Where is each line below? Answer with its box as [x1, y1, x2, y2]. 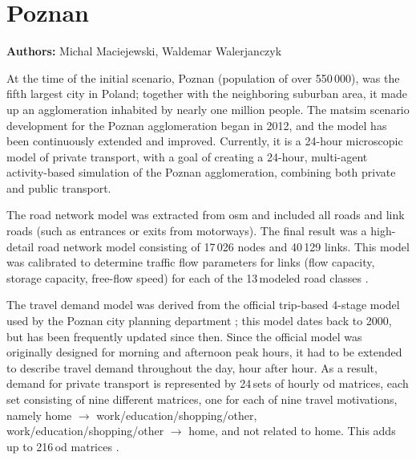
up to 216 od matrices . [6, 438, 119, 454]
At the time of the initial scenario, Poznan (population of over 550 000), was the [6, 69, 400, 86]
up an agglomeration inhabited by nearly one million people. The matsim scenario [6, 100, 410, 117]
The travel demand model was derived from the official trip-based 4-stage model [6, 296, 400, 313]
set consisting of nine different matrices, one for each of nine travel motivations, [6, 391, 398, 407]
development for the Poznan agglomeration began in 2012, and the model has [6, 116, 387, 133]
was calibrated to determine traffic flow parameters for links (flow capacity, [6, 254, 375, 271]
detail [6, 238, 34, 254]
